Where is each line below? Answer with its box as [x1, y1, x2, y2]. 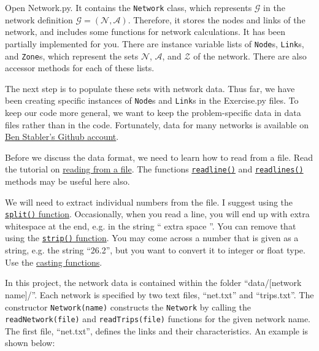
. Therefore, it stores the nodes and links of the [128, 13, 306, 26]
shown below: [5, 336, 55, 349]
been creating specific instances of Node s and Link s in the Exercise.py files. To [5, 94, 299, 107]
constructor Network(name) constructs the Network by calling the [5, 300, 251, 313]
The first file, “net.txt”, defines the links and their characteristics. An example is [5, 324, 309, 337]
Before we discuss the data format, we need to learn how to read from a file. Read [5, 150, 313, 163]
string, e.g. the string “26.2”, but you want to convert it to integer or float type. [5, 244, 306, 256]
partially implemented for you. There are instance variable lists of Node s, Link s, [5, 37, 304, 50]
